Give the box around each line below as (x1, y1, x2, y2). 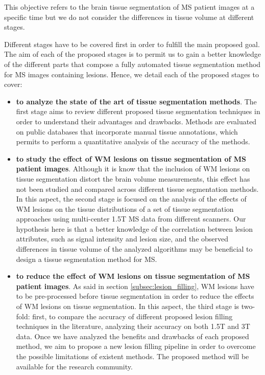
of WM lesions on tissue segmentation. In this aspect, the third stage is (16, 301, 239, 312)
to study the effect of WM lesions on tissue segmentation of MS (16, 153, 246, 164)
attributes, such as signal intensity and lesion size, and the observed (16, 233, 229, 244)
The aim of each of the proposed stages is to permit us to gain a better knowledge (4, 49, 261, 59)
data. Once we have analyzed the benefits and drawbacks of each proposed (16, 330, 249, 341)
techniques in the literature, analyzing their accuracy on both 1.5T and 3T (16, 321, 250, 332)
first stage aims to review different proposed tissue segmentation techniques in (16, 106, 260, 117)
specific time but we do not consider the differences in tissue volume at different (4, 11, 254, 22)
